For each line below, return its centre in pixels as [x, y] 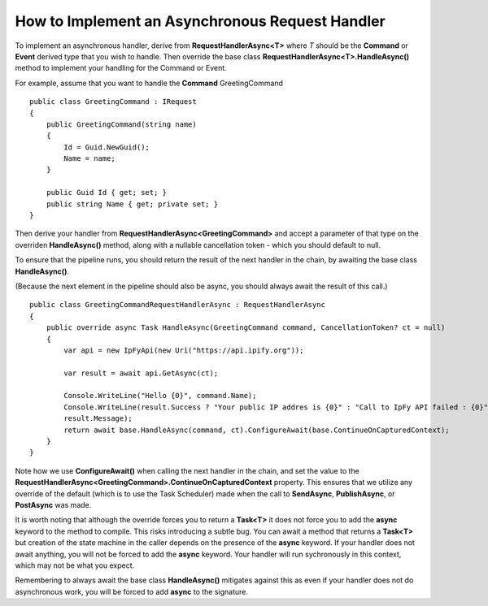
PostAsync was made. [53, 505]
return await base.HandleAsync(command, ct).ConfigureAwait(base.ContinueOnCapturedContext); [257, 430]
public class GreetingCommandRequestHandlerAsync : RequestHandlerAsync [177, 305]
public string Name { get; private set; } [132, 204]
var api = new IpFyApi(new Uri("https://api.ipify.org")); [184, 350]
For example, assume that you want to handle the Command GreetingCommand [149, 83]
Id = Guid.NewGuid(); [107, 147]
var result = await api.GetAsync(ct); [141, 373]
